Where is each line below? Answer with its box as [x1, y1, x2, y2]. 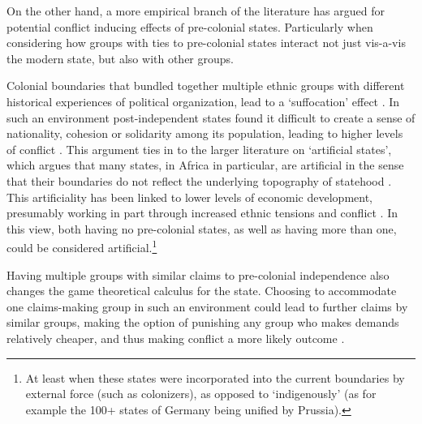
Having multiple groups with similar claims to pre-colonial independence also [6, 266, 390, 283]
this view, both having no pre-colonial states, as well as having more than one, [6, 220, 397, 237]
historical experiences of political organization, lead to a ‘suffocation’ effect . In [6, 92, 400, 109]
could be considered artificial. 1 [6, 237, 157, 255]
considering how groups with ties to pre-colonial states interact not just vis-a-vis [6, 34, 406, 51]
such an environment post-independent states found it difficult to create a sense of [6, 109, 416, 126]
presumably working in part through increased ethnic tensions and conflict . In [6, 204, 398, 221]
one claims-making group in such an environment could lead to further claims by [6, 298, 408, 315]
